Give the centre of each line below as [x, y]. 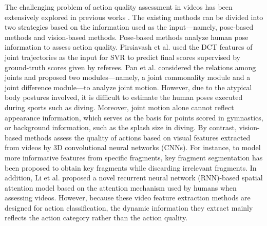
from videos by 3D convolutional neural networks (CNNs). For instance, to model [133, 147]
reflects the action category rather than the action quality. [96, 218]
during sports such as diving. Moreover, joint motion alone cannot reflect [119, 107]
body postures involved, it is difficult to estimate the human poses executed [124, 97]
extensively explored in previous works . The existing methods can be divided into [134, 17]
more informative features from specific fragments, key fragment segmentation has [134, 157]
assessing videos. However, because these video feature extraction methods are [128, 198]
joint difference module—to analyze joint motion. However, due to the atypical [128, 87]
